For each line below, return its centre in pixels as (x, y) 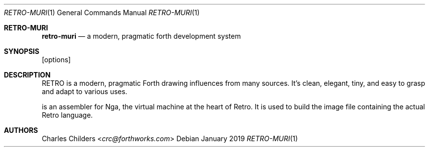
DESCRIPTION (27, 75)
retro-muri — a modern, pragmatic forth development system (141, 36)
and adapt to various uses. (84, 91)
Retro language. (67, 115)
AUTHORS (21, 130)
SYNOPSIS (22, 51)
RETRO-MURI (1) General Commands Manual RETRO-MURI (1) (102, 13)
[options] (56, 60)
